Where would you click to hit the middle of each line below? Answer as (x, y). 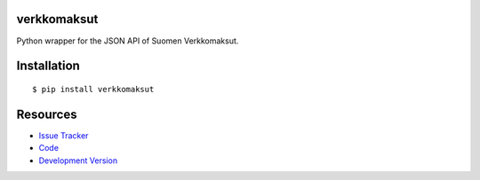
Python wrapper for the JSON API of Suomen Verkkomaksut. (128, 41)
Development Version (78, 160)
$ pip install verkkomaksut (93, 89)
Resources (47, 114)
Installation (48, 66)
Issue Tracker (64, 135)
